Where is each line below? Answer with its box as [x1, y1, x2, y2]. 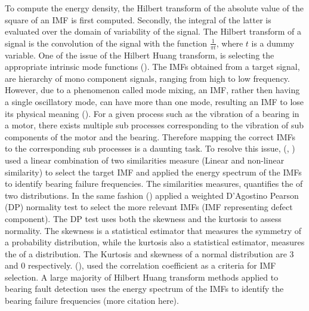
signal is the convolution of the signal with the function [5, 36, 207, 49]
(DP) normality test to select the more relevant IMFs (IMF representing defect [5, 201, 293, 213]
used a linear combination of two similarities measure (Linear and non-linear [5, 153, 285, 166]
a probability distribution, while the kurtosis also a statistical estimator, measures [5, 236, 305, 248]
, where [216, 36, 243, 49]
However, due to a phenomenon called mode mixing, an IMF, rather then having [5, 84, 300, 96]
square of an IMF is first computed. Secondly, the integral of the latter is [5, 13, 271, 26]
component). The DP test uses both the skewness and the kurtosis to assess [5, 212, 282, 224]
